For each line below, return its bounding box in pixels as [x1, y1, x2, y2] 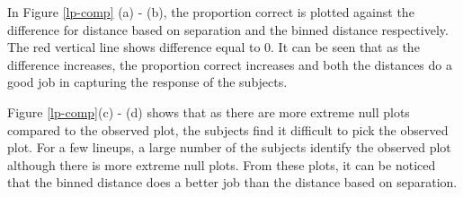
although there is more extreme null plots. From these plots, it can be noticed [7, 155, 436, 174]
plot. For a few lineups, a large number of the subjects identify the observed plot [7, 138, 451, 157]
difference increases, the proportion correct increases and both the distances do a [7, 55, 452, 73]
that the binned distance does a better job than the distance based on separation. [7, 173, 458, 192]
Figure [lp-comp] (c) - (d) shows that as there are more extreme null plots [7, 102, 410, 121]
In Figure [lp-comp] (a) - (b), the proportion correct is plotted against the [7, 3, 414, 21]
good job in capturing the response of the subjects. [7, 73, 288, 91]
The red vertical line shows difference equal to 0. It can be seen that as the [7, 38, 420, 56]
